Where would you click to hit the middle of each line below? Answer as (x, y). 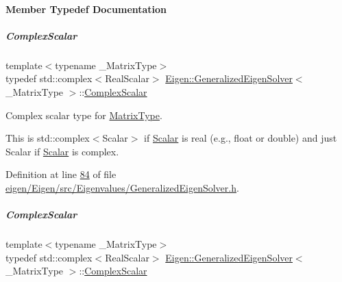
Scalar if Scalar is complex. (62, 151)
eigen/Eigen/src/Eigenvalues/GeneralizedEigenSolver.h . (122, 187)
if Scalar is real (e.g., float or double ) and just (241, 138)
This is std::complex (48, 138)
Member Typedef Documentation (86, 9)
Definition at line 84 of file (61, 174)
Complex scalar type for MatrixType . (84, 115)
